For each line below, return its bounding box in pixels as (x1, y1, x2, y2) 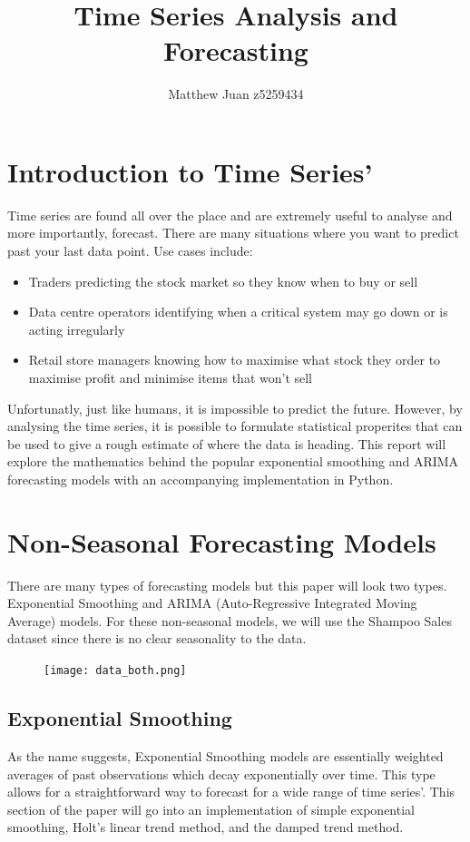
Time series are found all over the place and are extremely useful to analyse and (7, 205, 453, 224)
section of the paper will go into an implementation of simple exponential (7, 799, 415, 818)
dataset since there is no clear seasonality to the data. (7, 629, 307, 648)
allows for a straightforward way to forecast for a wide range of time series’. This (7, 782, 455, 801)
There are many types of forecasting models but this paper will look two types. (7, 575, 447, 594)
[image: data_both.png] (44, 664, 187, 678)
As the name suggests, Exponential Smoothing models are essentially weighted (7, 746, 444, 765)
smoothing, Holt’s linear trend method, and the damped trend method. (7, 818, 404, 837)
